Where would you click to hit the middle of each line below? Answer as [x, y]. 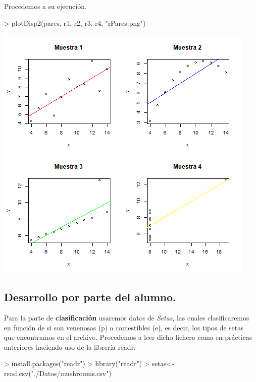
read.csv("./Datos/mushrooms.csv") [58, 373]
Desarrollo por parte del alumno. [90, 297]
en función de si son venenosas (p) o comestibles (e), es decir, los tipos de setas [124, 327]
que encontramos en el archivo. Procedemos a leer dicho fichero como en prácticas [128, 337]
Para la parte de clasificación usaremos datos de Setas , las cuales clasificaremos [127, 317]
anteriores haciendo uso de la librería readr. [70, 347]
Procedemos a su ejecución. [45, 6]
